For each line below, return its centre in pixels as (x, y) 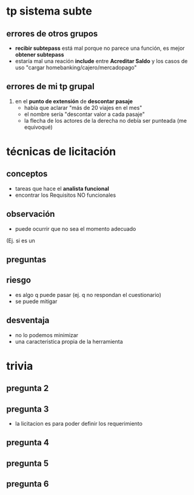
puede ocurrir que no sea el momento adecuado (75, 228)
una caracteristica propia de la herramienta (69, 341)
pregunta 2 (28, 388)
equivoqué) (38, 127)
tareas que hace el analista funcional (62, 188)
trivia (20, 366)
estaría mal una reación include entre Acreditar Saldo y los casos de (101, 61)
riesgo (19, 280)
